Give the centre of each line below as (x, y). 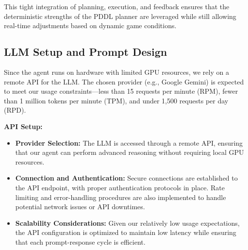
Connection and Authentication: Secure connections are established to (126, 178)
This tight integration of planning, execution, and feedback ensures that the (117, 6)
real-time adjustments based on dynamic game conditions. (90, 25)
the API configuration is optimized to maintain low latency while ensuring (126, 232)
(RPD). (15, 110)
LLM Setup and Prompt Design (86, 52)
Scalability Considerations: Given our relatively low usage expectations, (127, 223)
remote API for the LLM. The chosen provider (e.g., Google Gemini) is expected (124, 81)
